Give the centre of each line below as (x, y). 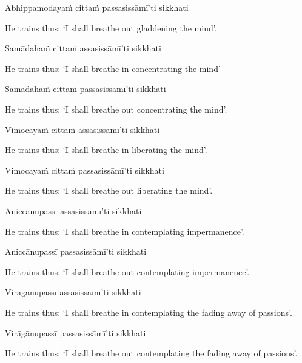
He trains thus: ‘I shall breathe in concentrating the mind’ (113, 68)
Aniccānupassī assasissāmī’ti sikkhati (73, 210)
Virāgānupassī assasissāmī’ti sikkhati (73, 292)
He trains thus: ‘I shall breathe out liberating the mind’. (109, 190)
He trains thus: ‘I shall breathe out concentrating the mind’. (116, 109)
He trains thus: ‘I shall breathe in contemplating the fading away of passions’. (149, 312)
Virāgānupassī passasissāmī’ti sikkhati (75, 332)
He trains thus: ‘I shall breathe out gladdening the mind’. (111, 28)
